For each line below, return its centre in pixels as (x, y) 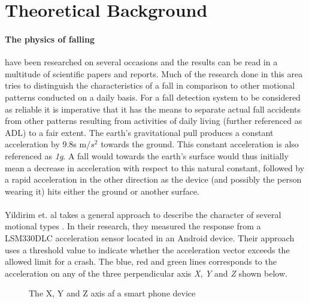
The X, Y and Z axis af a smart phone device (112, 293)
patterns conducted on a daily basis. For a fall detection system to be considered (153, 97)
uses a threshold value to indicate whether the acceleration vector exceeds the (147, 249)
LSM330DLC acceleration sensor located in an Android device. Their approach (150, 238)
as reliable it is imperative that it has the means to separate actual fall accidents (153, 109)
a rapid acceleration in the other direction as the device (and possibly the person (153, 179)
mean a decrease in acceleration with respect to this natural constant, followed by (155, 167)
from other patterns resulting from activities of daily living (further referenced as (154, 121)
